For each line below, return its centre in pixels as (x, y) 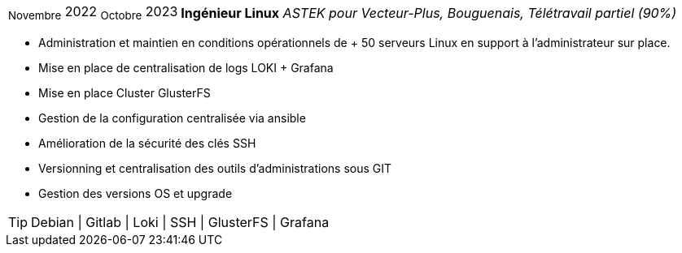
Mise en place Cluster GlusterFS (125, 93)
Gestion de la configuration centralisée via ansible (172, 118)
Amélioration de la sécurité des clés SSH (147, 144)
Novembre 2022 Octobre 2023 (93, 13)
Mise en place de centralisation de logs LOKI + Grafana (186, 68)
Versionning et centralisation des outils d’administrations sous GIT (215, 169)
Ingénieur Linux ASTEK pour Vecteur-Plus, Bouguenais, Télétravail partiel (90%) (429, 13)
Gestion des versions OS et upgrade (136, 194)
